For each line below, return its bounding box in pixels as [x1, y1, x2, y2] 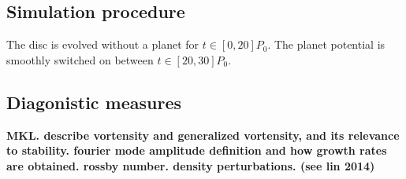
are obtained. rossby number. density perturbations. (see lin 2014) [6, 157, 375, 174]
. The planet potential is [267, 36, 386, 53]
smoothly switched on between [6, 51, 154, 68]
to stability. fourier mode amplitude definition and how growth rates [6, 142, 387, 159]
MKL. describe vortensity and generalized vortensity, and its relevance [6, 126, 400, 143]
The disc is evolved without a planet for [6, 36, 199, 53]
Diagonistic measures [6, 89, 182, 114]
